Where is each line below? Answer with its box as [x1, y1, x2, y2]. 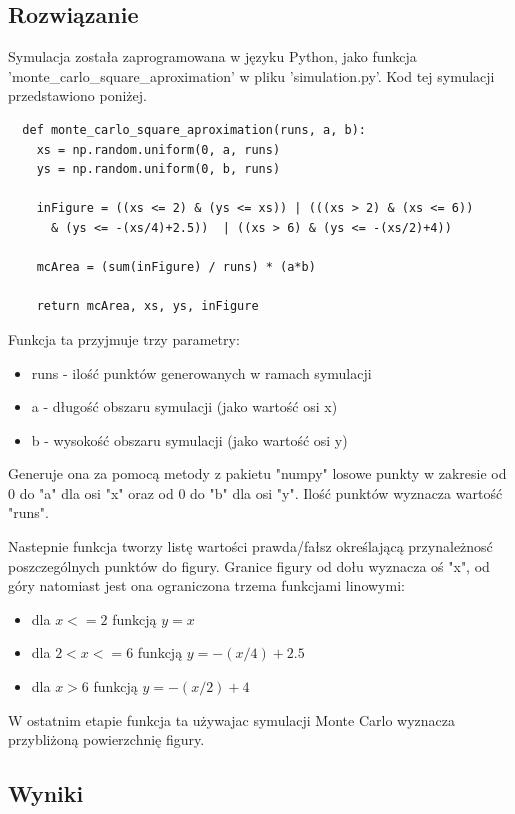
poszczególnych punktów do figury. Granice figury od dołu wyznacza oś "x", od [8, 555, 490, 576]
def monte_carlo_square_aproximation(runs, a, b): [22, 122, 366, 137]
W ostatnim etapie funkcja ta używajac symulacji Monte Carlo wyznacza [8, 709, 456, 730]
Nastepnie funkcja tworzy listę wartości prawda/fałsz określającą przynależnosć [8, 536, 493, 557]
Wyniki [8, 778, 84, 809]
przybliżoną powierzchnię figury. [8, 729, 205, 750]
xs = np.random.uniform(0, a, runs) [36, 142, 281, 157]
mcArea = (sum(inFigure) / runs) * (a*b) [36, 260, 316, 275]
